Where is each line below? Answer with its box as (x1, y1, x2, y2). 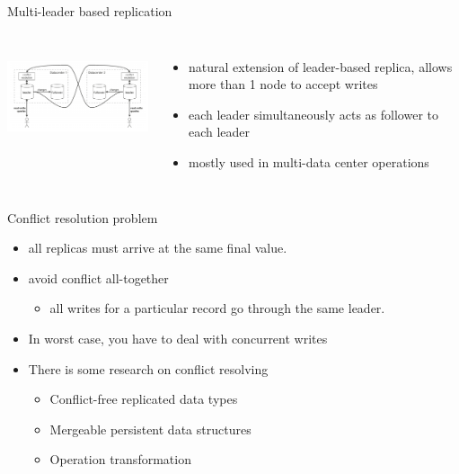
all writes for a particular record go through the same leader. (49, 299, 385, 317)
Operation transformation (49, 450, 191, 469)
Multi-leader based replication (7, 2, 172, 20)
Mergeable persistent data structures (49, 419, 252, 438)
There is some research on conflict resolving (28, 359, 269, 378)
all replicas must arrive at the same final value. (28, 238, 287, 257)
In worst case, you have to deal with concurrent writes (28, 328, 328, 347)
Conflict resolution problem (7, 208, 158, 227)
